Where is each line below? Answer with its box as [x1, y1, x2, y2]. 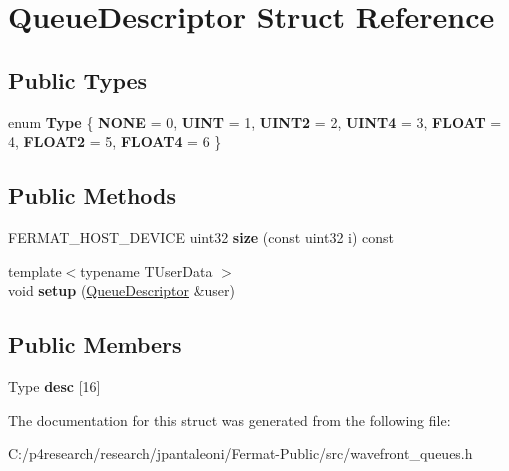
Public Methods [8, 180, 177, 211]
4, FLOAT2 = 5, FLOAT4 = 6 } [8, 131, 222, 152]
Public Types [8, 64, 148, 95]
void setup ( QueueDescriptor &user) [8, 280, 235, 301]
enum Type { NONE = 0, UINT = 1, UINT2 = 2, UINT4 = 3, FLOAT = [8, 111, 502, 132]
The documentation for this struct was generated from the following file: [8, 409, 451, 430]
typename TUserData [80, 260, 213, 281]
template [8, 260, 62, 281]
